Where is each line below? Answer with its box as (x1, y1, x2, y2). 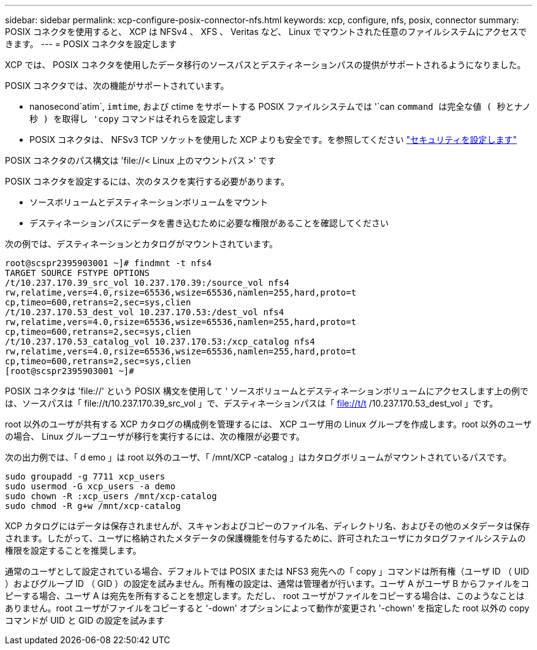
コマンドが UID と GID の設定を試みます (5, 615, 165, 625)
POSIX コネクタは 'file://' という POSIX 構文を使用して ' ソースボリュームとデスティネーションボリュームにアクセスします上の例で (5, 386, 528, 396)
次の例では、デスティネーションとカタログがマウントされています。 (5, 239, 278, 249)
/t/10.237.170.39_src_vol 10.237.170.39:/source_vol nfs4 (5, 278, 289, 288)
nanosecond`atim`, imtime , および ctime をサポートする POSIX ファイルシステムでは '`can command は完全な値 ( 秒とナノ (29, 101, 531, 112)
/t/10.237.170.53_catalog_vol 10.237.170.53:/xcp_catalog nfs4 (5, 337, 315, 346)
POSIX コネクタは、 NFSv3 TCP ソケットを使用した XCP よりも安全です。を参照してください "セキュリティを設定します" (29, 134, 517, 145)
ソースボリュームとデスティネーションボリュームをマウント (29, 197, 268, 207)
